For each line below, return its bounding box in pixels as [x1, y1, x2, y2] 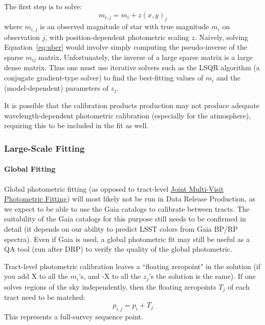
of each [227, 281, 250, 292]
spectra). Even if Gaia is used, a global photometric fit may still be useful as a [4, 233, 250, 244]
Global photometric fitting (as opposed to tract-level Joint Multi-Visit [4, 183, 224, 194]
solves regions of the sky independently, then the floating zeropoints [4, 281, 216, 292]
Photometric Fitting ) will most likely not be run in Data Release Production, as [4, 193, 255, 204]
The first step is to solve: [4, 1, 82, 11]
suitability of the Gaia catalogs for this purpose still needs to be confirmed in [4, 213, 246, 224]
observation [4, 31, 40, 42]
